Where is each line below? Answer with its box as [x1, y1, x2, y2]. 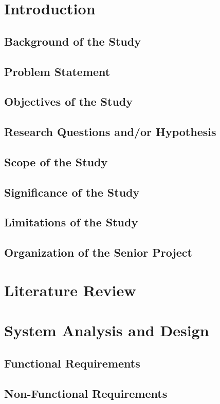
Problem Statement [4, 63, 111, 79]
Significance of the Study [4, 184, 140, 200]
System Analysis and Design [4, 320, 209, 341]
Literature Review [4, 279, 136, 300]
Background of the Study [4, 33, 141, 49]
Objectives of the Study [4, 93, 133, 109]
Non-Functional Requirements [4, 385, 168, 401]
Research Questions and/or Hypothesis [4, 124, 216, 140]
